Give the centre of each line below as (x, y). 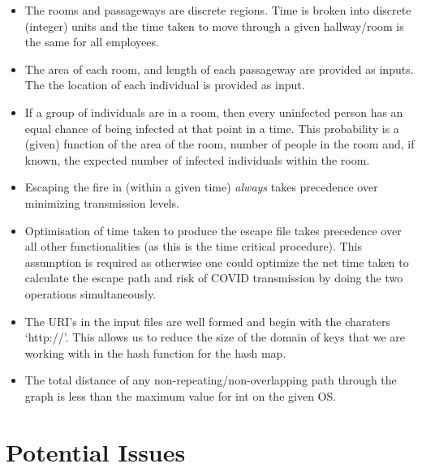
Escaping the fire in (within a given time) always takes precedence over (201, 187)
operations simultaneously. (90, 293)
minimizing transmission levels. (102, 202)
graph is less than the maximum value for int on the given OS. (181, 395)
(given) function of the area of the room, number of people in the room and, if (220, 144)
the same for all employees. (92, 42)
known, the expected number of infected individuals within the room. (197, 159)
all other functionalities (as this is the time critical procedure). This (193, 246)
